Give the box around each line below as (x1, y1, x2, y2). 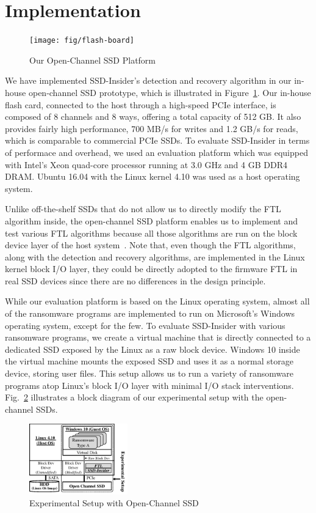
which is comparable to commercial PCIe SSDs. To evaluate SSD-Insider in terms (5, 134, 310, 147)
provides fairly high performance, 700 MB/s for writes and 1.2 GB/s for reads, (5, 122, 298, 135)
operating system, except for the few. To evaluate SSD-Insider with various (5, 319, 285, 331)
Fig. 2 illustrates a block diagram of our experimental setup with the (5, 391, 264, 404)
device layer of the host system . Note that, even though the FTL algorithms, (5, 238, 296, 251)
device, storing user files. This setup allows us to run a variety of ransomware (5, 367, 293, 380)
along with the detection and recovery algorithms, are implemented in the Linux (5, 250, 305, 263)
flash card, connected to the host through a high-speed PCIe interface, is (5, 98, 276, 111)
